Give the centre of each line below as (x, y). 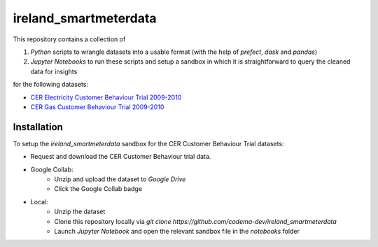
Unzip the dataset (80, 212)
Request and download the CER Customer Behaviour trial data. (121, 157)
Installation (38, 127)
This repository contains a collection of (69, 39)
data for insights (54, 71)
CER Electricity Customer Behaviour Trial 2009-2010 (106, 97)
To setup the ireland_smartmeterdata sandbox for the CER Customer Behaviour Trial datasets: (148, 143)
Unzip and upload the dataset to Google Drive (120, 179)
